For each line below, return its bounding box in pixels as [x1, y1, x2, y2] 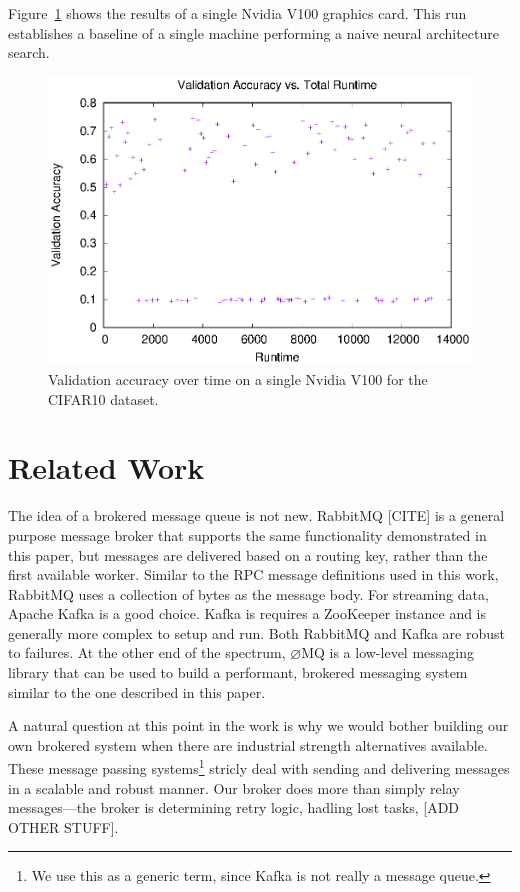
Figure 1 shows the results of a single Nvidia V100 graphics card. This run [8, 3, 467, 23]
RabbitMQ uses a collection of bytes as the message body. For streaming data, [8, 583, 489, 604]
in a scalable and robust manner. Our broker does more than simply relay [8, 777, 460, 798]
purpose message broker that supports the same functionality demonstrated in [8, 524, 487, 545]
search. [8, 42, 50, 63]
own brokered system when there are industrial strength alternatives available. [8, 734, 488, 755]
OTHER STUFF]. [8, 816, 119, 837]
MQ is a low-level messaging [301, 642, 474, 663]
